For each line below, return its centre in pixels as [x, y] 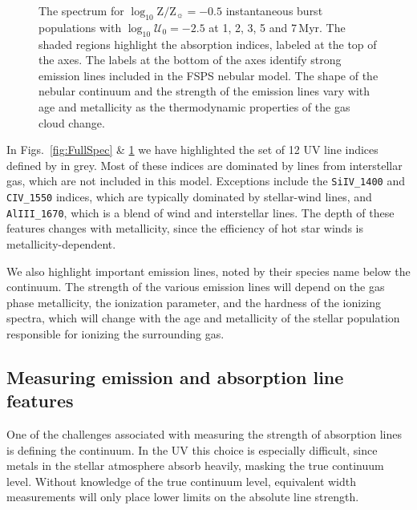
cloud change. [72, 122]
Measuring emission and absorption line [175, 376]
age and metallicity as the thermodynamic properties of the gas [194, 106]
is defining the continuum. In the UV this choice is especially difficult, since [192, 449]
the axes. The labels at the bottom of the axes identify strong [190, 60]
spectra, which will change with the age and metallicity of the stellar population [203, 318]
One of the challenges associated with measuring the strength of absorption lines [204, 434]
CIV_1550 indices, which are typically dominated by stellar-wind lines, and [189, 196]
